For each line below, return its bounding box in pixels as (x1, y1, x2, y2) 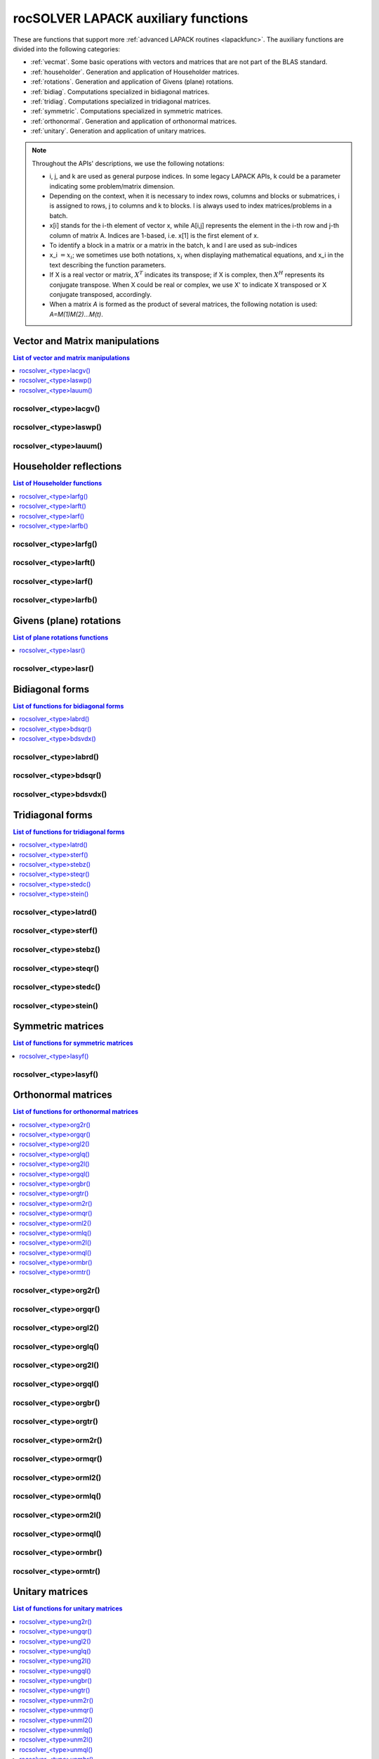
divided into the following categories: (13, 44, 121, 53)
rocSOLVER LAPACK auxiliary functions (13, 11, 248, 26)
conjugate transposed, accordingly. (49, 290, 152, 298)
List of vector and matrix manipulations (13, 353, 130, 362)
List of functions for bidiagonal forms (13, 701, 124, 710)
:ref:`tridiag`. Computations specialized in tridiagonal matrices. (30, 97, 211, 106)
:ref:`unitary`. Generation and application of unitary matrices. (30, 127, 206, 135)
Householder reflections (13, 461, 122, 473)
